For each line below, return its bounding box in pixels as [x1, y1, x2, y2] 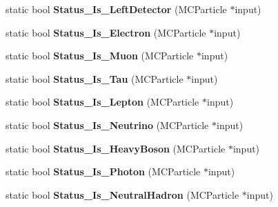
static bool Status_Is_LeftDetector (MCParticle [6, 2, 227, 16]
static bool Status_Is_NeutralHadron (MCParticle [6, 187, 239, 201]
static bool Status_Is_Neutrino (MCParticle [6, 117, 209, 132]
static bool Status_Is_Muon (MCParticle [6, 48, 194, 63]
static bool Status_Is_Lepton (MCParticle [6, 95, 199, 109]
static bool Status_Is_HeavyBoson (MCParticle [6, 141, 226, 155]
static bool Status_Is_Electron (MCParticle [6, 25, 206, 39]
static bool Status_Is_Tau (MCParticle [6, 71, 183, 86]
